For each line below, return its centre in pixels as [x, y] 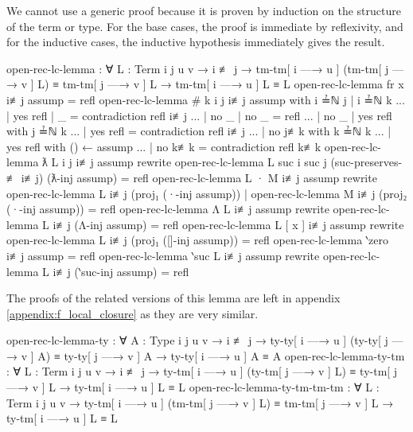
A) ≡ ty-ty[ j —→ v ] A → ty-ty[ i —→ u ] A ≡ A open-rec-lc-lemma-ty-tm [221, 355]
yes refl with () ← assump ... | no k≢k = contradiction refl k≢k [164, 146]
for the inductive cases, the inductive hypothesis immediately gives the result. [196, 42]
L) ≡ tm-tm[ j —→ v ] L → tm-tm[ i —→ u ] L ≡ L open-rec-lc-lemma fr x [221, 84]
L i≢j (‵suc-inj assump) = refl [116, 271]
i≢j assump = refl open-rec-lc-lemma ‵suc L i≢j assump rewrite [163, 255]
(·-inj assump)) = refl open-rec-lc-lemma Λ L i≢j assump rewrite [168, 209]
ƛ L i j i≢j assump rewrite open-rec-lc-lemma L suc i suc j [185, 162]
